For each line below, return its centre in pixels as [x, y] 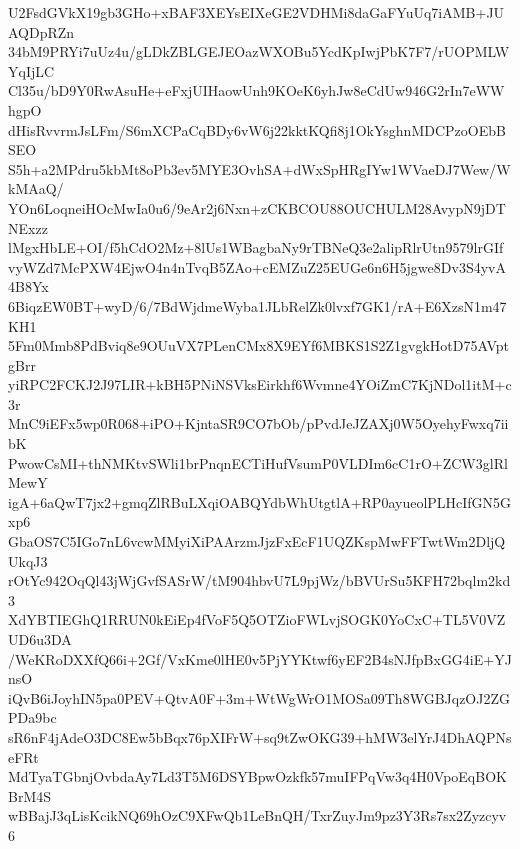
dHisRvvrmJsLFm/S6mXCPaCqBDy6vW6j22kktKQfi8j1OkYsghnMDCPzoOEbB [257, 129]
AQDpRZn [41, 31]
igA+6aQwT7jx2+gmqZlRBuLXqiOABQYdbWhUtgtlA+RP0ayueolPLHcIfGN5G [260, 501]
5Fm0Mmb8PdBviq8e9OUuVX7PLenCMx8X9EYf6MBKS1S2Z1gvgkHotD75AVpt [258, 345]
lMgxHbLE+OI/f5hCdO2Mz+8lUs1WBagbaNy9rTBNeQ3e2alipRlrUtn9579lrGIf [256, 247]
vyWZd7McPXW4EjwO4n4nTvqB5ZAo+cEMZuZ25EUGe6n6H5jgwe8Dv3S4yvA [257, 266]
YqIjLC [31, 70]
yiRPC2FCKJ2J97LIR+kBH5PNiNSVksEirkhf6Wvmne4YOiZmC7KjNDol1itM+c [260, 384]
